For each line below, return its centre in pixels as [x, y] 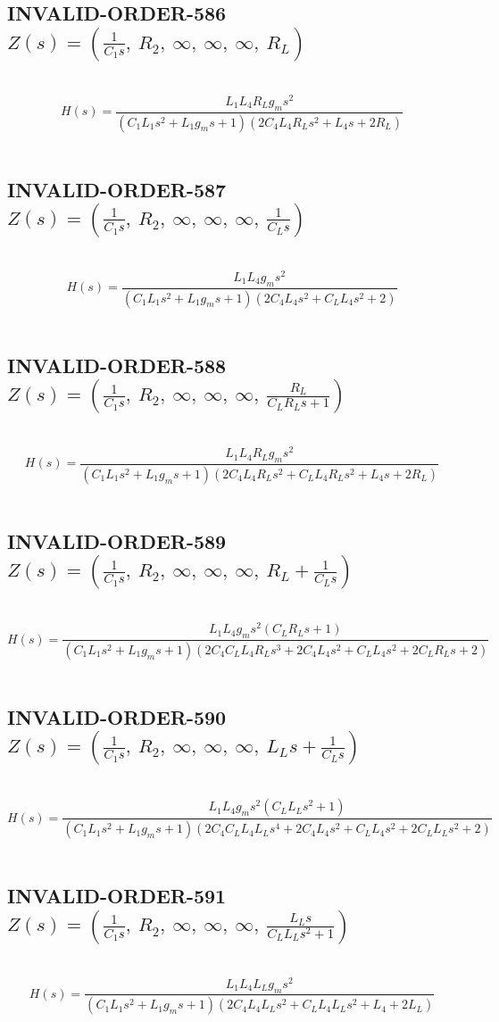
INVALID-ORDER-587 [117, 189]
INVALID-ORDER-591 [117, 896]
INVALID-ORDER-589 [117, 540]
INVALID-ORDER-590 [117, 716]
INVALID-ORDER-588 [117, 365]
